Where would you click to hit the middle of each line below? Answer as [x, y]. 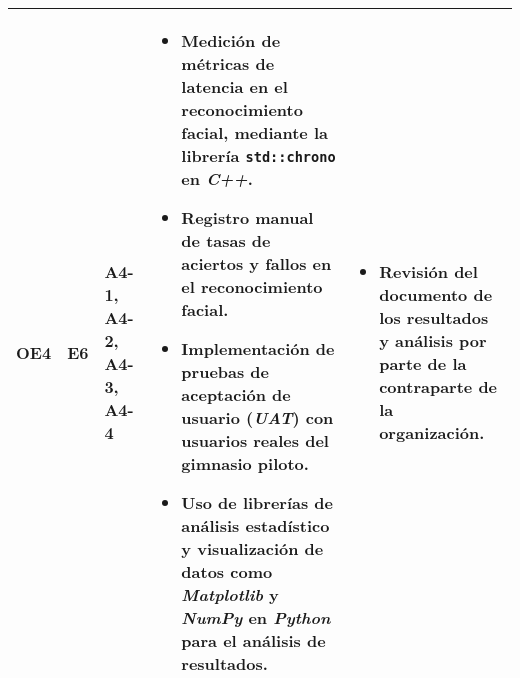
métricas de [228, 63]
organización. [432, 432]
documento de [436, 294]
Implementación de [258, 348]
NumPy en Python [256, 617]
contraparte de [438, 386]
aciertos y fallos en [256, 263]
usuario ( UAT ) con [257, 417]
